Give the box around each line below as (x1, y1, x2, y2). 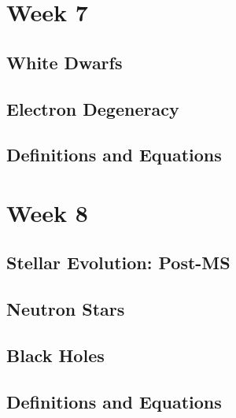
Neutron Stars (6, 297, 125, 321)
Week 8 (6, 196, 88, 228)
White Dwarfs (6, 50, 123, 74)
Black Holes (6, 343, 105, 368)
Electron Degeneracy (6, 96, 179, 120)
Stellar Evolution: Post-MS (6, 250, 230, 275)
